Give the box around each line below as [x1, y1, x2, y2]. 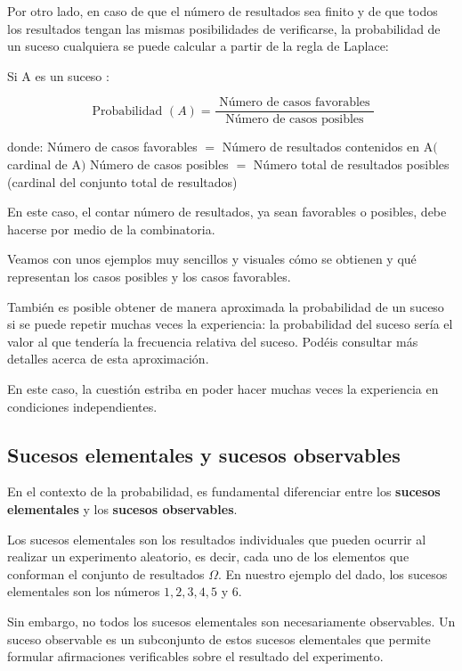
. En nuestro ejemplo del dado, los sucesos [218, 564, 448, 583]
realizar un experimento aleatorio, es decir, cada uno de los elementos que [7, 547, 409, 566]
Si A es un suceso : [7, 66, 109, 85]
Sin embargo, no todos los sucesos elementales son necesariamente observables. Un [7, 611, 456, 630]
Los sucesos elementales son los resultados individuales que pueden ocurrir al [7, 529, 426, 548]
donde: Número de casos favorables [7, 137, 198, 156]
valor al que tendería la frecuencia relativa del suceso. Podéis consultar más [7, 331, 418, 350]
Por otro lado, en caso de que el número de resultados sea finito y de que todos [7, 2, 438, 20]
